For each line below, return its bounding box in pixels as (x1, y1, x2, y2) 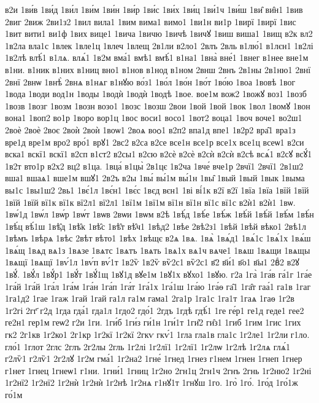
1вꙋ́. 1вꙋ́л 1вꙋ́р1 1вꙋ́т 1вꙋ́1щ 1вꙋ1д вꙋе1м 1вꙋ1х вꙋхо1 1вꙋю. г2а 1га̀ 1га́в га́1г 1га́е (5, 268, 312, 281)
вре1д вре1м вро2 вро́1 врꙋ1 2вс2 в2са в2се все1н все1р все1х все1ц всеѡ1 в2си (5, 135, 304, 148)
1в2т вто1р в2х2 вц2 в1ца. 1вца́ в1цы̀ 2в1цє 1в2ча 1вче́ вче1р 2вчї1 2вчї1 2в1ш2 (5, 159, 304, 172)
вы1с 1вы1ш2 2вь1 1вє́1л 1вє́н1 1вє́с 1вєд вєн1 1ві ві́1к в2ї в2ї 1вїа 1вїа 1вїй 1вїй (5, 183, 309, 196)
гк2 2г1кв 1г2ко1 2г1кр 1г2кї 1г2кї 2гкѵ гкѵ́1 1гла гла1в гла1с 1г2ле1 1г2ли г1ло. (5, 328, 310, 341)
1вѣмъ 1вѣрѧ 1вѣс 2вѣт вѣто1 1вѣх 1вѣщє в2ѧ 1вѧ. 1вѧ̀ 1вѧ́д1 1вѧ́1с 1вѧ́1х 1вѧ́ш (5, 232, 311, 245)
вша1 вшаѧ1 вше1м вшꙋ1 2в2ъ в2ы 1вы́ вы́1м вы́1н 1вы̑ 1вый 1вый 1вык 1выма (5, 171, 305, 184)
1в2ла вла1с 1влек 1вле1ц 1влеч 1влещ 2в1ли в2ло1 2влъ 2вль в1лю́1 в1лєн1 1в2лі (5, 39, 313, 52)
